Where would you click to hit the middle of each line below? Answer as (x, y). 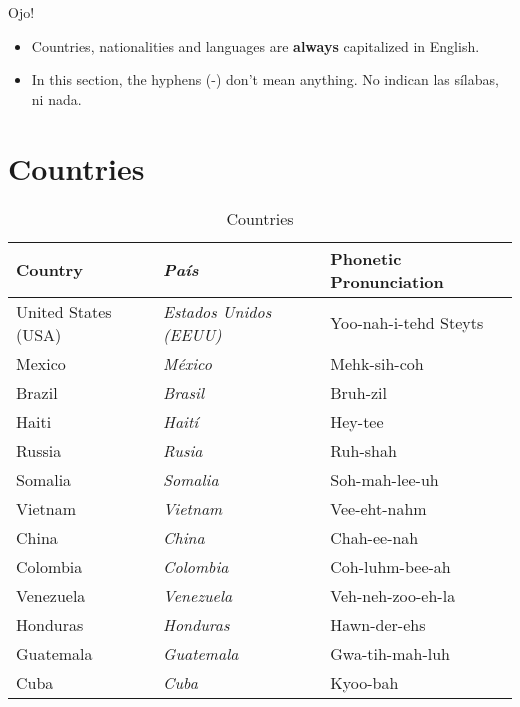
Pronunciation (387, 281)
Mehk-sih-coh (377, 363)
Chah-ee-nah (374, 537)
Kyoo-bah (364, 682)
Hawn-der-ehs (378, 624)
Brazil (37, 392)
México (187, 363)
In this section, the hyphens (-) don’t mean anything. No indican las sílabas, (265, 79)
